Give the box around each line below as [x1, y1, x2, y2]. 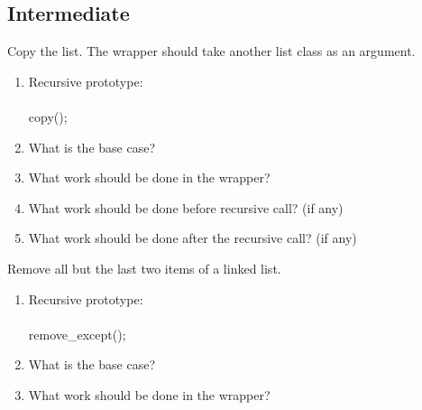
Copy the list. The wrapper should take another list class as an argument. [7, 42, 416, 61]
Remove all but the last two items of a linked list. [7, 258, 281, 277]
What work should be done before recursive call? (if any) [28, 198, 344, 217]
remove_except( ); [28, 324, 126, 343]
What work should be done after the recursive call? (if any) [28, 228, 357, 247]
